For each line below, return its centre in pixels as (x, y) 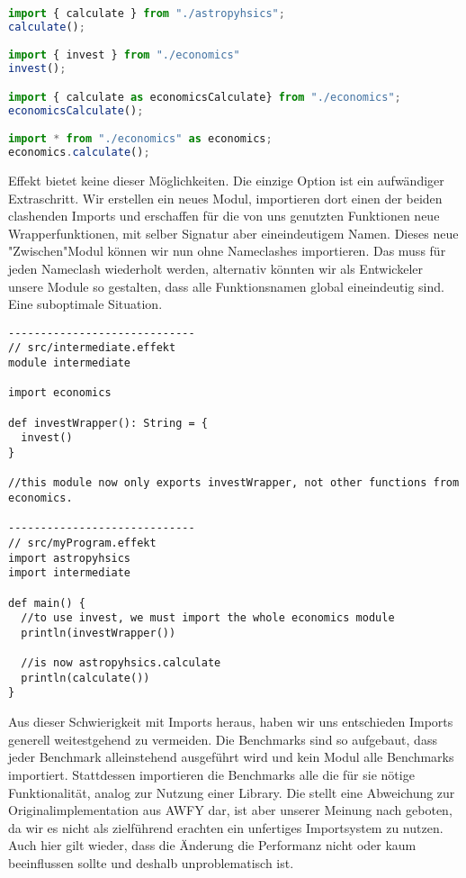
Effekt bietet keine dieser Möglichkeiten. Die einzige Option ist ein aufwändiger (226, 180)
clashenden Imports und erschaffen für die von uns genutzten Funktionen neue (224, 216)
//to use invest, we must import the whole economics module (208, 618)
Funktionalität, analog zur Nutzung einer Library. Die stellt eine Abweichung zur (232, 792)
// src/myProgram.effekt (82, 543)
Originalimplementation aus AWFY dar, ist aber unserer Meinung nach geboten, (230, 810)
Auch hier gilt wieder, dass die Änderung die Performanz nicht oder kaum (212, 845)
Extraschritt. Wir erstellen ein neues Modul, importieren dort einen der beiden (225, 198)
